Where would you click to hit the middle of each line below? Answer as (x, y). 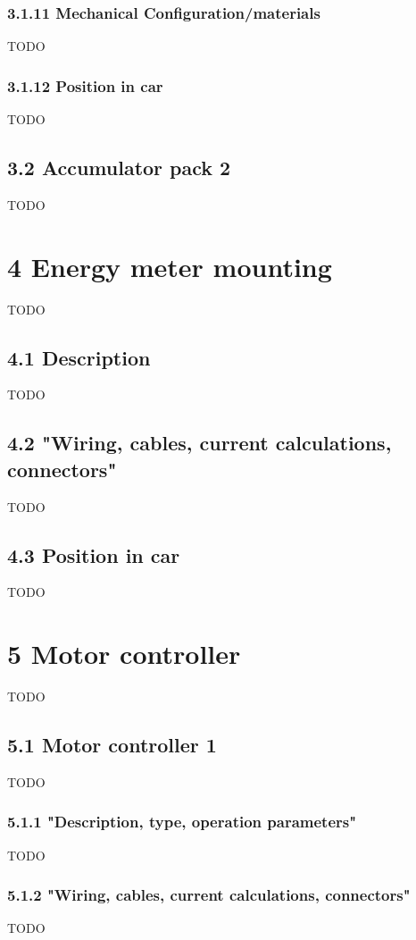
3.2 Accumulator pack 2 (119, 168)
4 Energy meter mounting (170, 266)
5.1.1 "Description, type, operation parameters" (182, 822)
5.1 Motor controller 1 (112, 745)
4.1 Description (79, 357)
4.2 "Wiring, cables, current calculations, (200, 443)
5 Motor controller (124, 654)
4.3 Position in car (94, 554)
